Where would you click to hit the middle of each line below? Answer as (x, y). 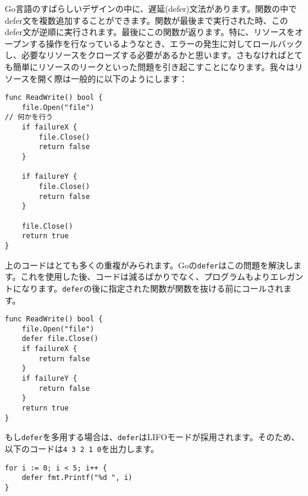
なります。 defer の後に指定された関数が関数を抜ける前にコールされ (152, 288)
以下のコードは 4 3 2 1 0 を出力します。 (82, 449)
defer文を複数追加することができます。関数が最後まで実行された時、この (147, 20)
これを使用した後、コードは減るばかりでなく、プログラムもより (145, 277)
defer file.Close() (60, 339)
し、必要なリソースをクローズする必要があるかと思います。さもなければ (146, 55)
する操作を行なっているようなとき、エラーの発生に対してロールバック (166, 43)
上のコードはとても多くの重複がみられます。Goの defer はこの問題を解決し (149, 265)
